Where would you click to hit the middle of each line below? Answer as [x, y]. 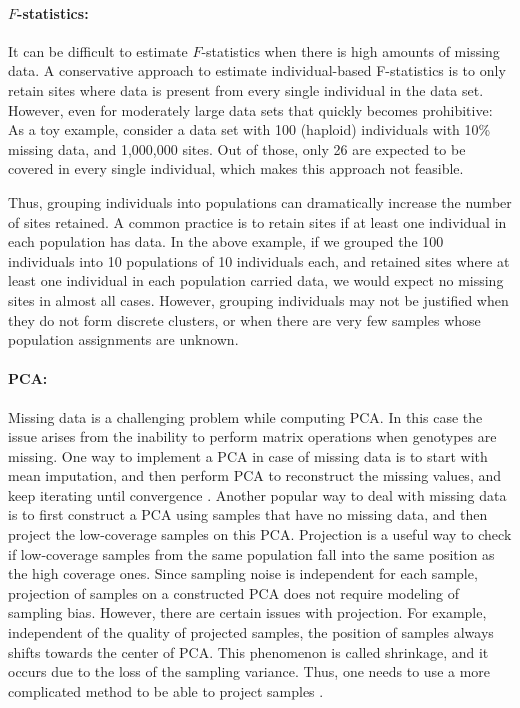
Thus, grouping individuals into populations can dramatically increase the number [260, 201]
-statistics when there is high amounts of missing [350, 50]
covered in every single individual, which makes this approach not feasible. [236, 168]
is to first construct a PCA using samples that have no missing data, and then [248, 514]
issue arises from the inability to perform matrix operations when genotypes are [252, 436]
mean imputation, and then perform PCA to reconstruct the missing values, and [255, 475]
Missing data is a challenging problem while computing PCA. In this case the [245, 416]
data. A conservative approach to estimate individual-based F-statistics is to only [257, 70]
